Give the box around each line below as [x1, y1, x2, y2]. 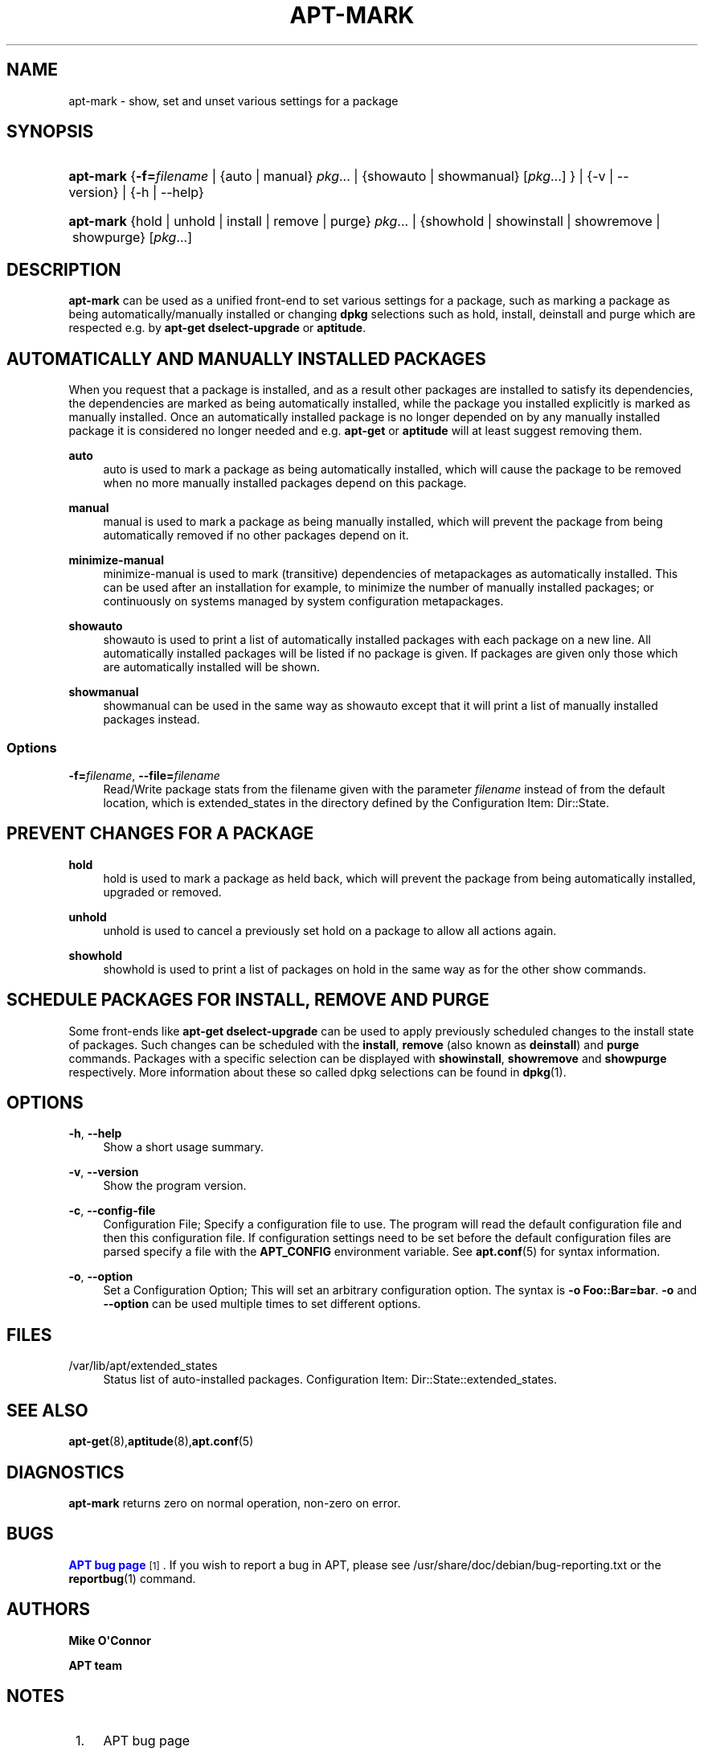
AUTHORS [6, 1599, 91, 1620]
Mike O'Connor [68, 1633, 151, 1647]
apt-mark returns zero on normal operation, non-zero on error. [68, 1495, 401, 1510]
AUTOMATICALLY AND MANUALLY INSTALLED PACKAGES [6, 348, 486, 369]
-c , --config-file [68, 1204, 156, 1218]
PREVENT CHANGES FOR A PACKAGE [6, 823, 314, 844]
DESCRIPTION [6, 259, 121, 280]
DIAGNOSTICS [6, 1462, 125, 1482]
